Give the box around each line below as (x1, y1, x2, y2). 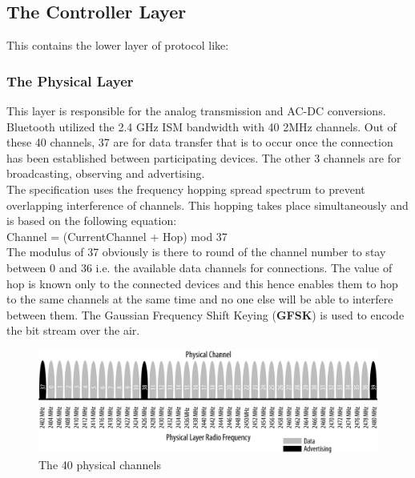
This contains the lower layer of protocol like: (6, 37, 229, 54)
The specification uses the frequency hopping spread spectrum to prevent (6, 180, 365, 197)
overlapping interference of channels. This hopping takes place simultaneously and (6, 196, 409, 213)
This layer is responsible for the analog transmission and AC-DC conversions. (6, 102, 386, 119)
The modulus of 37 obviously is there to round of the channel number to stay (6, 243, 386, 260)
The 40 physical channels (38, 456, 161, 472)
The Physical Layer (6, 70, 134, 90)
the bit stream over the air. (6, 322, 140, 339)
